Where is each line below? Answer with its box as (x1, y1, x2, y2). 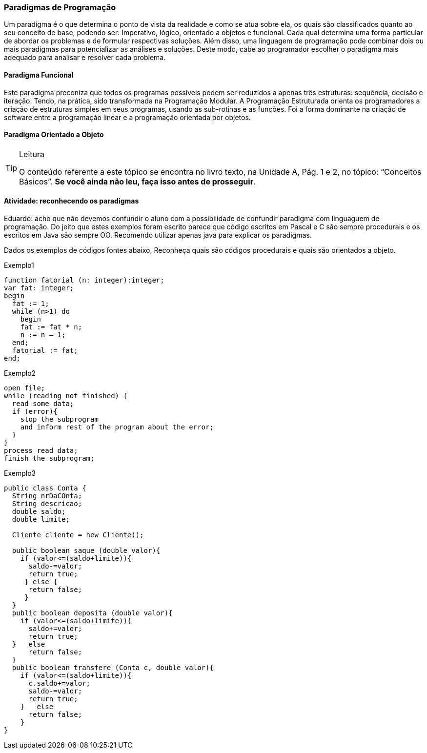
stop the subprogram (20, 415, 99, 424)
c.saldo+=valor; (28, 679, 91, 688)
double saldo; (12, 508, 66, 516)
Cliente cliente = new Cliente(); (12, 531, 144, 539)
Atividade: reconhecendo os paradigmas (4, 197, 139, 205)
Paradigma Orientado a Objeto (4, 130, 104, 139)
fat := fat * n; (20, 323, 82, 331)
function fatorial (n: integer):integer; (4, 276, 164, 285)
